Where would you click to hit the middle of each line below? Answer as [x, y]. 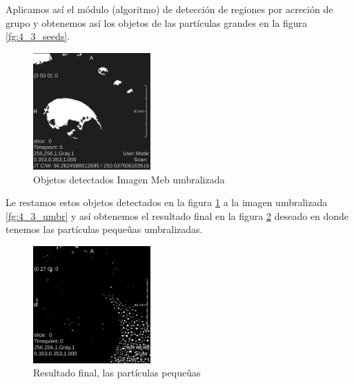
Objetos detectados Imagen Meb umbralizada [129, 179]
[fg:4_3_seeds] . [38, 36]
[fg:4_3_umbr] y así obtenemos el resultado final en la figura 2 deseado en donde [177, 215]
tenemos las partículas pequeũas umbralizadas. [104, 229]
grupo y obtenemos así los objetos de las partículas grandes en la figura [157, 22]
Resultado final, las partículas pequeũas [117, 373]
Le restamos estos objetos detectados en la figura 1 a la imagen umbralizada [167, 202]
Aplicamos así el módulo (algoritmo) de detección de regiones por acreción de [169, 9]
